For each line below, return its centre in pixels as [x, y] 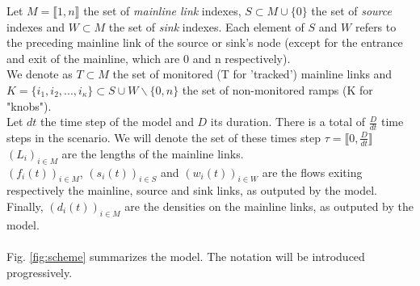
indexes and [36, 26]
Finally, [25, 206]
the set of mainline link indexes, [162, 11]
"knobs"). [29, 105]
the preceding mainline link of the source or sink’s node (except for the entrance [205, 42]
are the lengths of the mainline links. [153, 153]
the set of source [351, 11]
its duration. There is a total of [288, 122]
